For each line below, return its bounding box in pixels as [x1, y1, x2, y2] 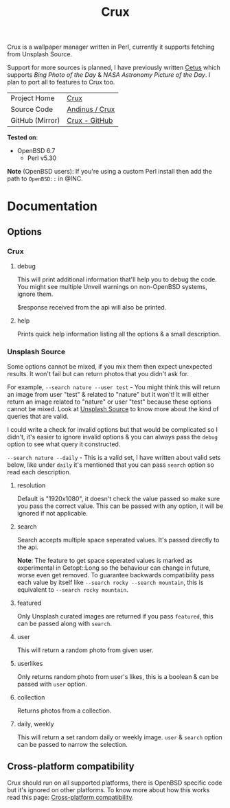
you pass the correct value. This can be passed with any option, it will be [16, 502, 224, 510]
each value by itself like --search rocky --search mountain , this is [16, 578, 204, 587]
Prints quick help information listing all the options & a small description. [16, 330, 221, 338]
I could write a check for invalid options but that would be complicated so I [7, 426, 218, 434]
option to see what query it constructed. [7, 440, 121, 448]
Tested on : [7, 133, 38, 141]
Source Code [10, 104, 54, 114]
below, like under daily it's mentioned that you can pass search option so [7, 461, 214, 469]
